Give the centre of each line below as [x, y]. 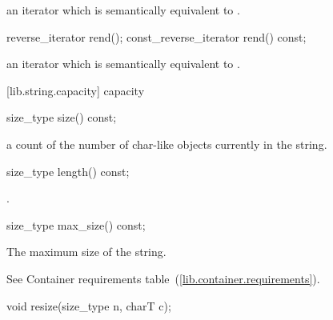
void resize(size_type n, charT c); [89, 305]
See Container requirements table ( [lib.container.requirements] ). [163, 278]
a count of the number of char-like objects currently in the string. [167, 144]
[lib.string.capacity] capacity [76, 90]
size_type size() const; [62, 117]
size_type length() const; [68, 171]
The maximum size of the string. [86, 252]
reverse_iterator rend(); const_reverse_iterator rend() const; [156, 36]
